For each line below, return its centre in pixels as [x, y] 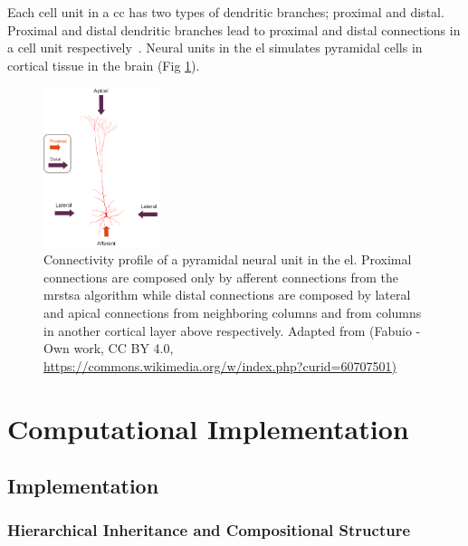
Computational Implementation [208, 428]
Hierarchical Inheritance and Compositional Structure [209, 530]
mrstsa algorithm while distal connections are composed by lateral [227, 295]
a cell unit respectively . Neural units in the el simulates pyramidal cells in [215, 48]
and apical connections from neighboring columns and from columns [233, 312]
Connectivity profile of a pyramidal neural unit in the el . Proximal [228, 259]
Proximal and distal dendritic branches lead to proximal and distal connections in [234, 29]
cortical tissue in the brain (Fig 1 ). [104, 65]
